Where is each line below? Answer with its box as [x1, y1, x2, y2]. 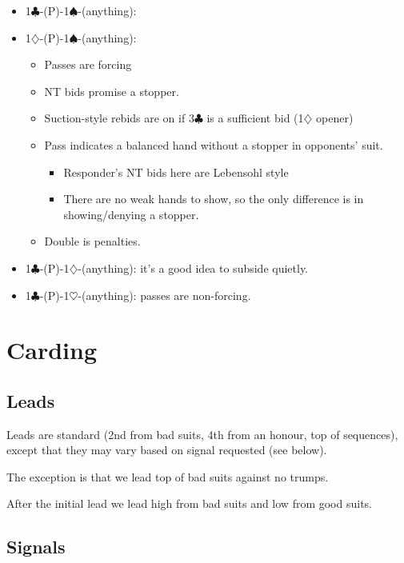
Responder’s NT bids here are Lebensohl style [63, 163, 289, 180]
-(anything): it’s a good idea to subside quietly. [78, 259, 309, 276]
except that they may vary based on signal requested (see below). [6, 441, 327, 458]
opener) [316, 110, 354, 126]
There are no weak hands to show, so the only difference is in [63, 190, 364, 207]
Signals [6, 534, 66, 559]
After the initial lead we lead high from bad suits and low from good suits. [6, 495, 373, 512]
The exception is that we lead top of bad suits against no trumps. [6, 468, 329, 485]
